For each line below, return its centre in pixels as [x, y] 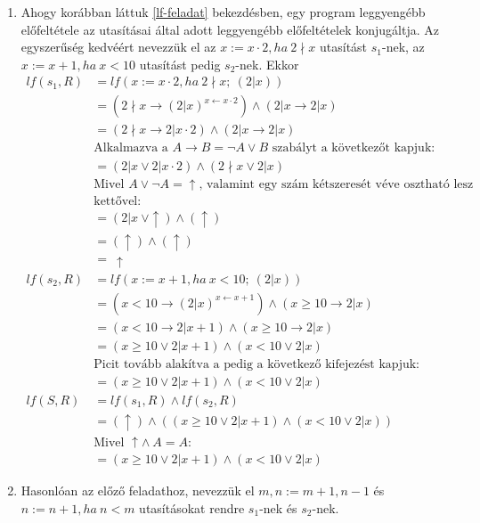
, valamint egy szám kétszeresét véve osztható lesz [336, 184]
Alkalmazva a [131, 148]
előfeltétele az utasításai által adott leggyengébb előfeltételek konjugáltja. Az [230, 29]
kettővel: [118, 201]
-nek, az [403, 47]
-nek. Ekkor [267, 64]
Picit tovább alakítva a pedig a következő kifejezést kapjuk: [256, 364]
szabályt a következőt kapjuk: [354, 148]
